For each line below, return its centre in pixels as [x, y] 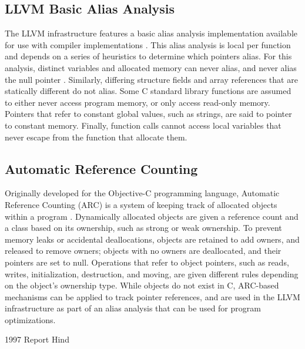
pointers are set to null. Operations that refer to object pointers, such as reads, [147, 262]
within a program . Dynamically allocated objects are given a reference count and [152, 216]
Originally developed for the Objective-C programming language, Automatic [142, 193]
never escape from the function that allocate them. [96, 137]
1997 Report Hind [37, 339]
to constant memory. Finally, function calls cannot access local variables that [143, 125]
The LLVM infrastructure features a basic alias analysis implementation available [151, 33]
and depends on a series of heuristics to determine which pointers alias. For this [148, 56]
